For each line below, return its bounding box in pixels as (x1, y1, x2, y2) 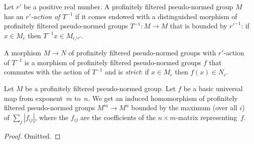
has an (4, 11, 24, 21)
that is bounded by (170, 21, 228, 31)
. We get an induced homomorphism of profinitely (88, 93, 238, 103)
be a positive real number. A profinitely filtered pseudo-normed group (24, 1, 233, 11)
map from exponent (4, 93, 63, 103)
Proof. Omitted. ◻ (4, 130, 61, 141)
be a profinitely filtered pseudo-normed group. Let (25, 83, 176, 94)
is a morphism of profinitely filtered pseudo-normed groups (25, 57, 201, 67)
